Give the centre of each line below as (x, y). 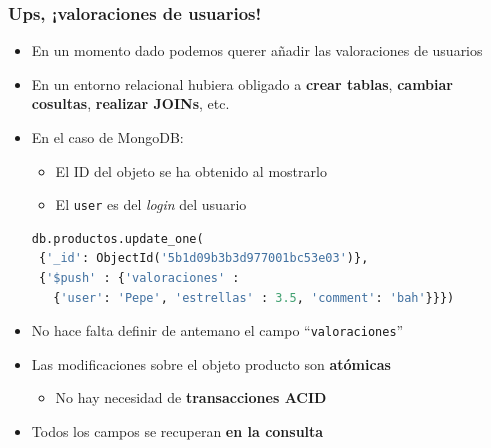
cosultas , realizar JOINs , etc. (130, 103)
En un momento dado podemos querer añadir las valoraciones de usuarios (257, 50)
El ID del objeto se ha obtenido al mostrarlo (191, 170)
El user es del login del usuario (151, 204)
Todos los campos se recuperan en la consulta (177, 431)
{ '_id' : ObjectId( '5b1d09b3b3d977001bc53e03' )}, (203, 258)
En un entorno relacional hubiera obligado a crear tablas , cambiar (242, 83)
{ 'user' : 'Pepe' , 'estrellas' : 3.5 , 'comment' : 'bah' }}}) (254, 297)
